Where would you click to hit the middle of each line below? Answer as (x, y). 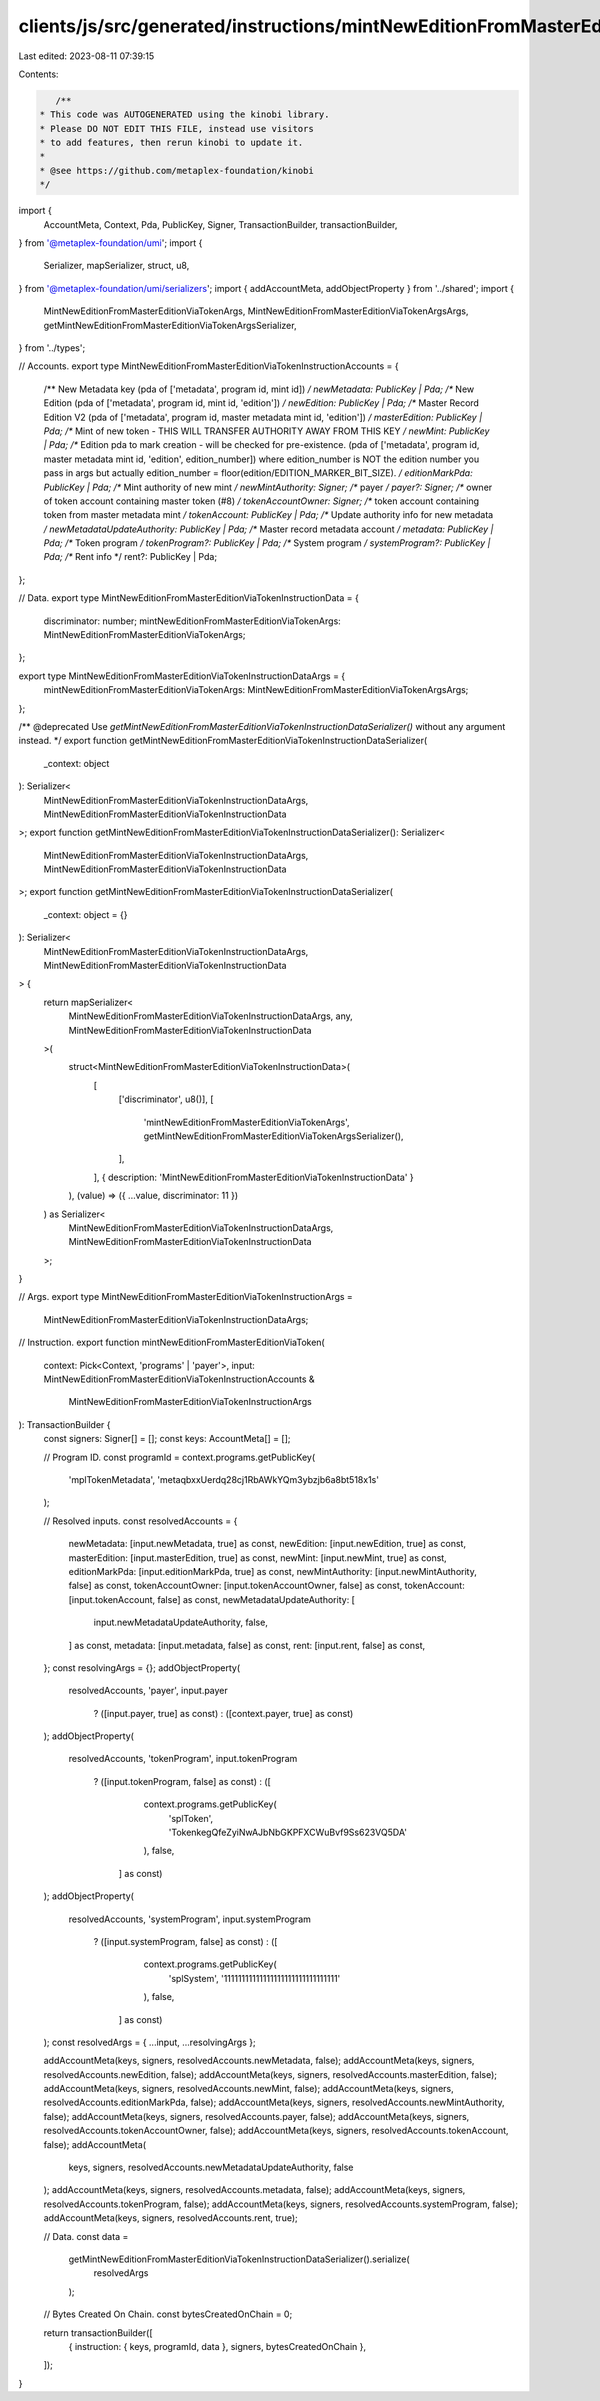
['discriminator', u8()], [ (166, 1099)
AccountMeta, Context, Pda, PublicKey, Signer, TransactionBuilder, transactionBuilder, (220, 224)
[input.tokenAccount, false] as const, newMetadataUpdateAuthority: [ (211, 1599)
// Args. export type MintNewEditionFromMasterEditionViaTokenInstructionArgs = (186, 1297)
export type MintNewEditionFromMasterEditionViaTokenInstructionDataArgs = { (182, 676)
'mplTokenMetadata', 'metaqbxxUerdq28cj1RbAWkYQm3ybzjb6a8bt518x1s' (224, 1479)
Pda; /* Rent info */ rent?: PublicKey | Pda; (130, 557)
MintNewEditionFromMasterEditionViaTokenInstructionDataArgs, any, (211, 1016)
